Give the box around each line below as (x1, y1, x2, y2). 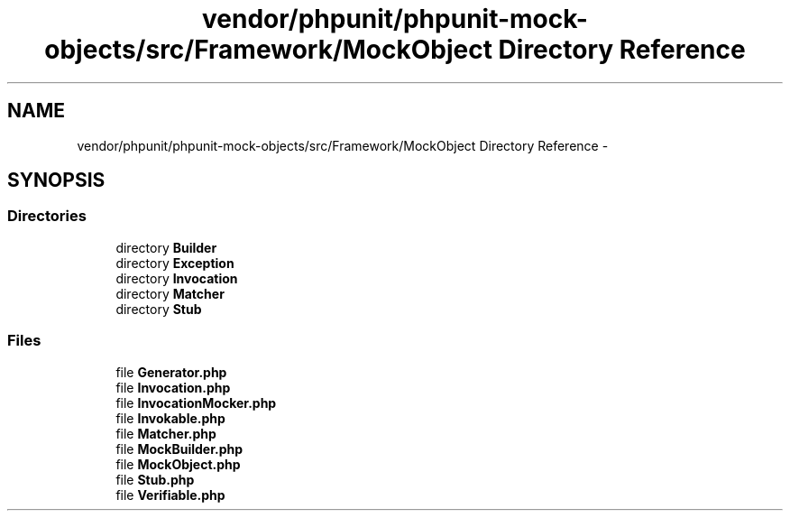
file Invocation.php (115, 379, 231, 395)
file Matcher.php (115, 425, 216, 441)
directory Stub (115, 301, 202, 317)
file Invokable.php (115, 410, 225, 426)
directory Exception (115, 254, 234, 271)
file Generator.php (115, 364, 227, 380)
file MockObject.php (115, 456, 241, 472)
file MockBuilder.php (115, 440, 243, 457)
